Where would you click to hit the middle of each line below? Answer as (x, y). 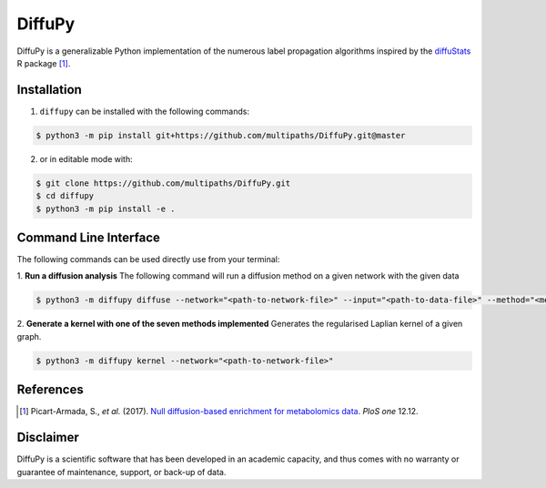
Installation (49, 90)
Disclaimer (48, 437)
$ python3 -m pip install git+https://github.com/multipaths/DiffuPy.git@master (221, 135)
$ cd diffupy (65, 196)
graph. (29, 336)
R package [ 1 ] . (44, 63)
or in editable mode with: (86, 158)
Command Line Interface (89, 237)
